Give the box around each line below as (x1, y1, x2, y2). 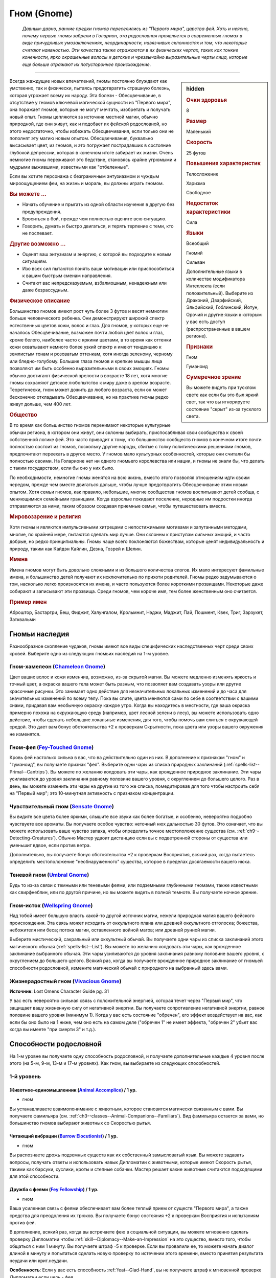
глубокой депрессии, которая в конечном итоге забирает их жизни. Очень (9, 149, 173, 155)
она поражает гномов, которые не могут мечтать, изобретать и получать (9, 106, 171, 112)
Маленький (186, 128, 211, 135)
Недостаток (186, 200, 218, 207)
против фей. (9, 1219, 36, 1225)
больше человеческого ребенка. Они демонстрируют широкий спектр (9, 315, 165, 322)
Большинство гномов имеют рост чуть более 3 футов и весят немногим (9, 308, 168, 314)
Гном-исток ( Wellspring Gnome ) (9, 902, 93, 909)
